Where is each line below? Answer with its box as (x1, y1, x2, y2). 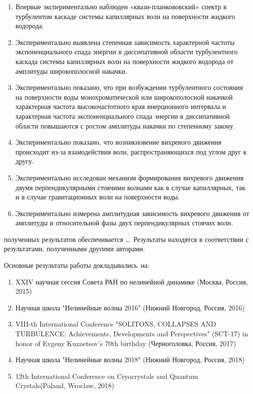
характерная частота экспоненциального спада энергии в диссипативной (15, 110, 230, 121)
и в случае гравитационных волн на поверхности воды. (15, 192, 180, 202)
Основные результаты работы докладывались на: (4, 260, 149, 270)
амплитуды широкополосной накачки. (15, 66, 127, 76)
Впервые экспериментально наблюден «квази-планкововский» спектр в (15, 1, 227, 11)
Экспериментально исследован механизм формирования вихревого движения (15, 172, 244, 182)
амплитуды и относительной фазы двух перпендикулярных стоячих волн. (15, 218, 233, 228)
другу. (15, 156, 34, 166)
